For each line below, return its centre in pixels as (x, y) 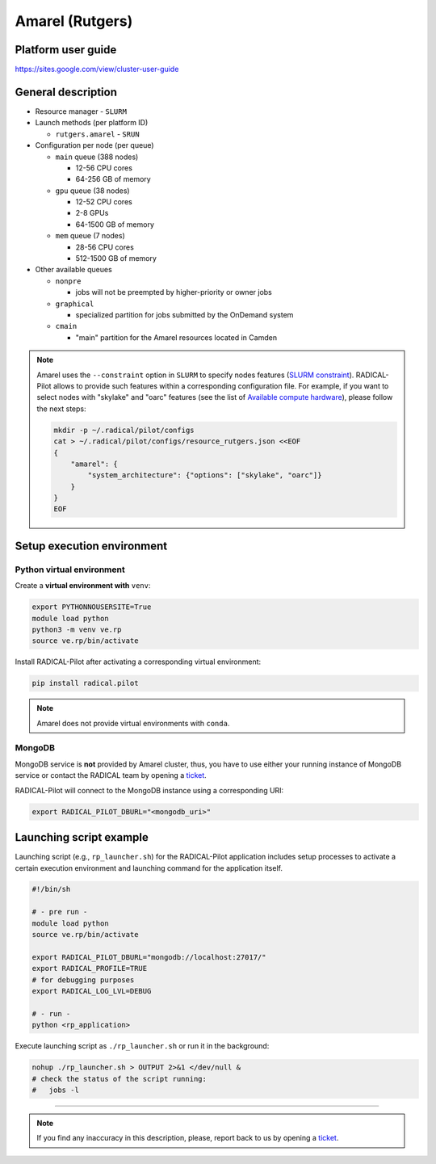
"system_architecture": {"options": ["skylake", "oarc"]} (205, 475)
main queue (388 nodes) (97, 157)
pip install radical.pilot (85, 683)
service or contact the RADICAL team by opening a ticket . (111, 775)
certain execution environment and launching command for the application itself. (149, 868)
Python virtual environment (70, 569)
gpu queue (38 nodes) (92, 191)
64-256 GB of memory (113, 179)
